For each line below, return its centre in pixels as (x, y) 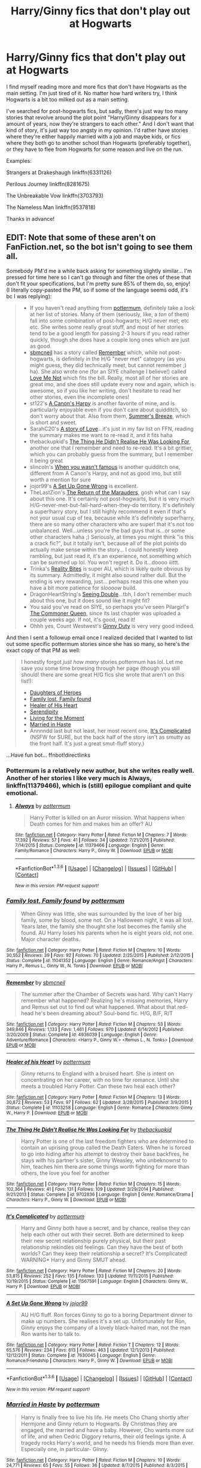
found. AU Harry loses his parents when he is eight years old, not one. (107, 933)
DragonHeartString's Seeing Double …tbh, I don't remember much (111, 594)
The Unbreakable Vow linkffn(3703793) (55, 195)
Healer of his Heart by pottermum (48, 1062)
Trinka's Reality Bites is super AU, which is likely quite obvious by (110, 568)
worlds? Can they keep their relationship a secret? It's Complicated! (104, 1253)
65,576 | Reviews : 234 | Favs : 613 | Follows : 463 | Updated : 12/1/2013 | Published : (91, 1350)
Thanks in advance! (31, 219)
